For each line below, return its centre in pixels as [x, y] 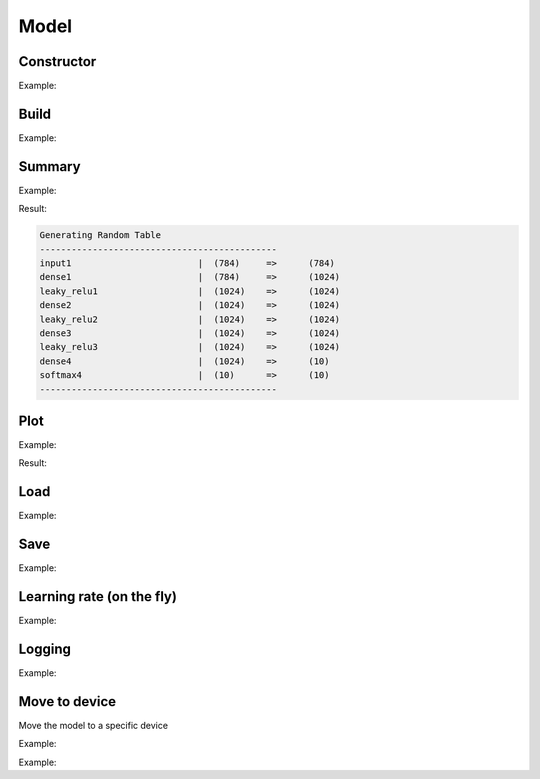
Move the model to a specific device [93, 725]
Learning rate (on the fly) [97, 596]
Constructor [57, 61]
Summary [49, 166]
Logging [45, 648]
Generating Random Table [100, 235]
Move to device [67, 701]
